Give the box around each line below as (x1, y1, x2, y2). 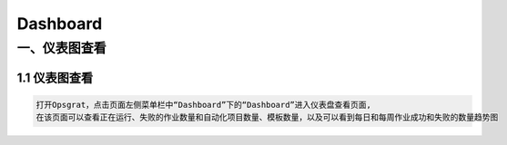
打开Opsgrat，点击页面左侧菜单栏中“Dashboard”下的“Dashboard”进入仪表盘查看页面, (35, 100, 372, 110)
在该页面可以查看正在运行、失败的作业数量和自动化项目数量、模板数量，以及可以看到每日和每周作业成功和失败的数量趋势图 (35, 112, 499, 122)
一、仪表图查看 (16, 40, 106, 56)
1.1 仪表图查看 (16, 70, 94, 85)
